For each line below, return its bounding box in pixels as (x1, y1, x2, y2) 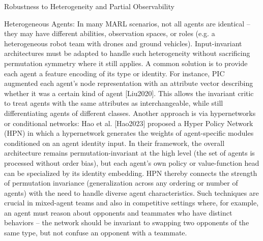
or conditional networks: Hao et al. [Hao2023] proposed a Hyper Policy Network (4, 117, 253, 128)
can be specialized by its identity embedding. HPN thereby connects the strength (4, 167, 257, 178)
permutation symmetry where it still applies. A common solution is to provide (4, 57, 248, 68)
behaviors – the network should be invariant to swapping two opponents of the (4, 217, 249, 228)
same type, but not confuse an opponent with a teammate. (4, 227, 187, 238)
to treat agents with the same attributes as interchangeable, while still (4, 98, 223, 108)
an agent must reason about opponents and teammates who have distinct (4, 207, 232, 218)
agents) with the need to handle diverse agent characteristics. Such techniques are (4, 187, 259, 198)
